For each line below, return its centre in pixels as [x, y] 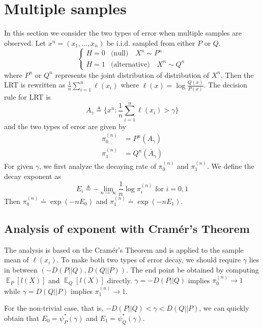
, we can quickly [224, 308]
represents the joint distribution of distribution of [132, 74]
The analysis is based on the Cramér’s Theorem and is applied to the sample [124, 249]
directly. [120, 280]
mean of [17, 260]
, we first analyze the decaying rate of [97, 166]
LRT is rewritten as [35, 85]
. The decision [226, 85]
